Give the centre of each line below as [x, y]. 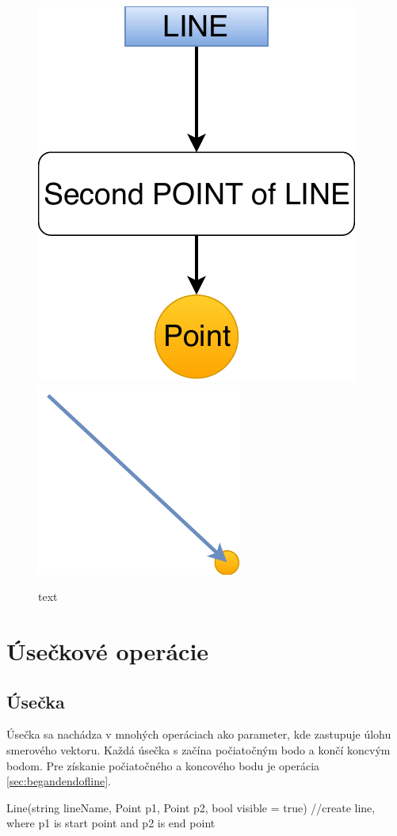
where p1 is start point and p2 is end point [111, 823]
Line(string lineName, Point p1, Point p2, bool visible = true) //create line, [191, 807]
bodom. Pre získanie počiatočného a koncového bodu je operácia [163, 765]
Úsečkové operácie [108, 650]
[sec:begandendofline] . [59, 781]
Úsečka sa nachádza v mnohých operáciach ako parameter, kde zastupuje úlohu [199, 734]
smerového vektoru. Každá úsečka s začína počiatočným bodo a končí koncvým [198, 749]
